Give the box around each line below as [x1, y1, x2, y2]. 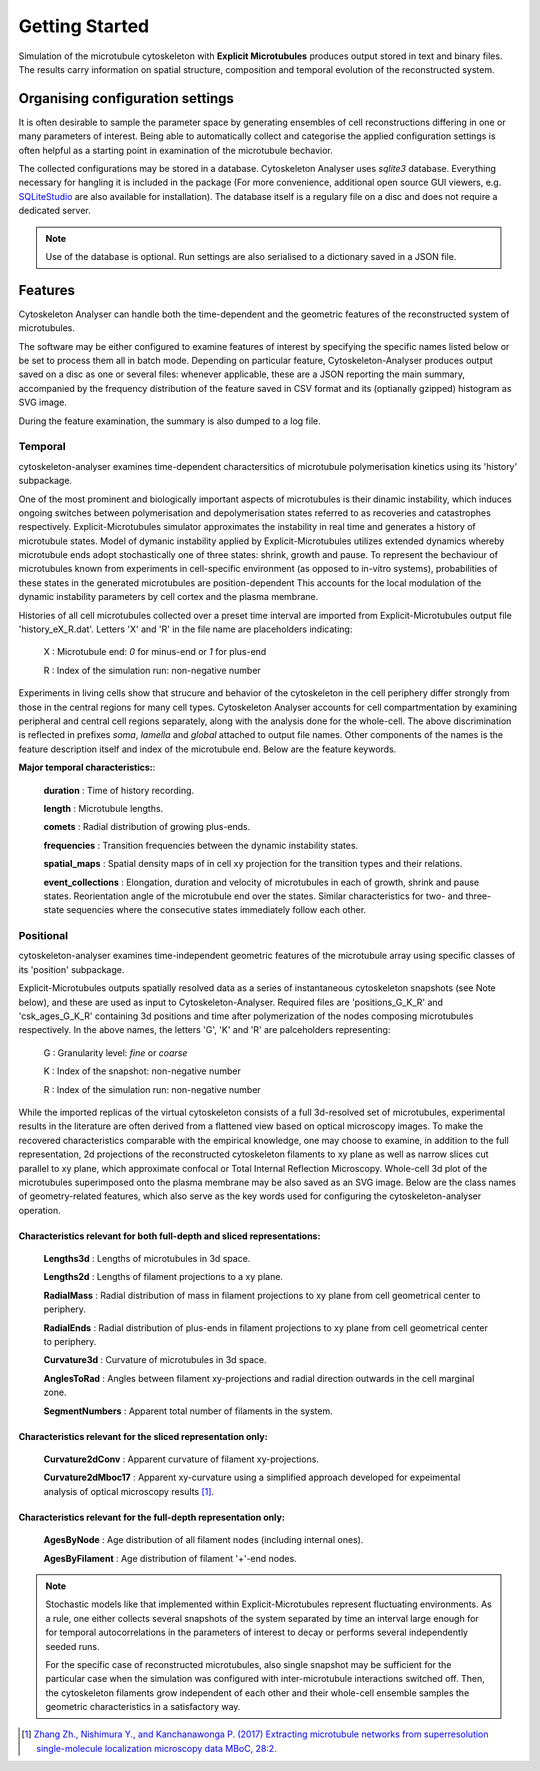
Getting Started [18, 15, 150, 37]
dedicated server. [18, 205, 92, 217]
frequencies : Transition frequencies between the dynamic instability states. [43, 839, 359, 851]
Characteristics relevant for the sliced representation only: [18, 1430, 269, 1442]
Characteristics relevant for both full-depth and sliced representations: [18, 1230, 321, 1242]
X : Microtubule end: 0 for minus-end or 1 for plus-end [43, 646, 267, 658]
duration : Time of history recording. [43, 784, 195, 796]
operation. [18, 1204, 61, 1216]
